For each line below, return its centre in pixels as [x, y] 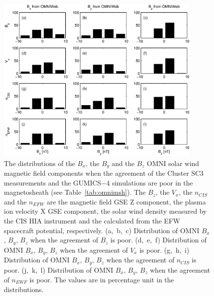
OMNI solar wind [173, 163]
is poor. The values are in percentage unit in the [102, 280]
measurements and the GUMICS [53, 182]
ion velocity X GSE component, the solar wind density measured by [105, 211]
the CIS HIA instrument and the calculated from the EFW [92, 221]
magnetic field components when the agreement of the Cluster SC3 [104, 173]
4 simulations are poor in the [150, 182]
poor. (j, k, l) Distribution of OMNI [59, 269]
